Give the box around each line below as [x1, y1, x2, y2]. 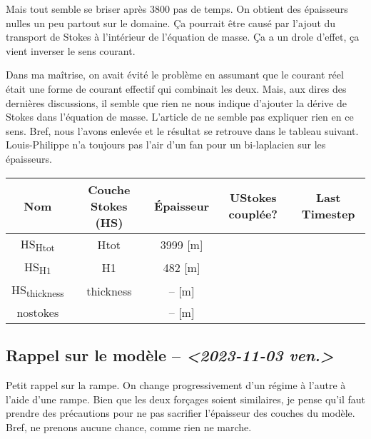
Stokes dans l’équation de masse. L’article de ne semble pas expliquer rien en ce [6, 109, 354, 124]
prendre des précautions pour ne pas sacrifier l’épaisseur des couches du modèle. [6, 405, 355, 420]
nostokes [16, 304, 59, 321]
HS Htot [20, 235, 55, 254]
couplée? [228, 206, 278, 223]
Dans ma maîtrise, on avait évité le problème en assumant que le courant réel [6, 67, 344, 82]
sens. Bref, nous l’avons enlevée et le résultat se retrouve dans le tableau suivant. [6, 123, 359, 138]
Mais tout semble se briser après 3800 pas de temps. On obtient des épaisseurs [6, 1, 348, 16]
